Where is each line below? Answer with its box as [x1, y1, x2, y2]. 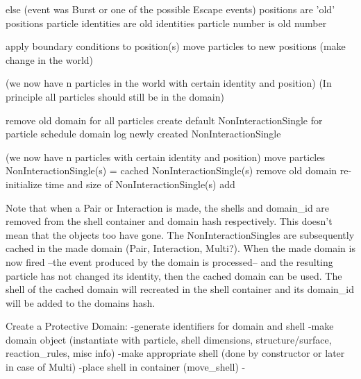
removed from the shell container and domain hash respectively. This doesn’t [6, 214, 333, 228]
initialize [6, 176, 42, 191]
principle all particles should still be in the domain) [6, 89, 224, 103]
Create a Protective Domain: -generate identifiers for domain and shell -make [6, 319, 334, 333]
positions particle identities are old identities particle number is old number [6, 15, 327, 30]
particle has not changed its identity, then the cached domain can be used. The [6, 268, 342, 283]
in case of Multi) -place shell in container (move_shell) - [6, 360, 246, 374]
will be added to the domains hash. [6, 295, 156, 310]
